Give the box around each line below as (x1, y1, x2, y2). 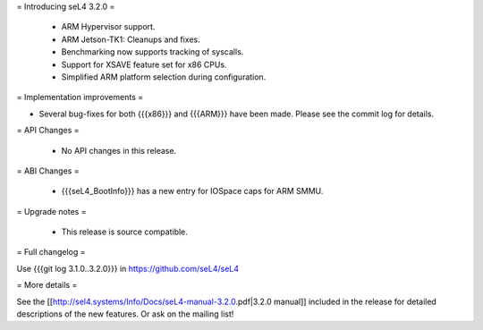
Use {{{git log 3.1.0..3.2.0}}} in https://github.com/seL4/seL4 (16, 263, 240, 274)
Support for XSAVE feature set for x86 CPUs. (61, 59, 227, 70)
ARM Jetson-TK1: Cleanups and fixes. (61, 34, 200, 45)
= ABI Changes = (16, 165, 80, 176)
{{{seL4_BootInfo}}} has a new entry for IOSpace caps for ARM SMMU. (61, 186, 324, 197)
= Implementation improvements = (16, 92, 144, 103)
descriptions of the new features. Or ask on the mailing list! (16, 309, 234, 319)
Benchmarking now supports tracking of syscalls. (61, 47, 244, 57)
